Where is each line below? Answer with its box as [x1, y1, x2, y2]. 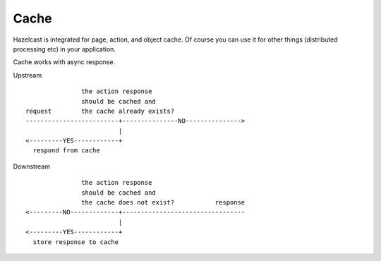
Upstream [13, 71, 42, 79]
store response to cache [32, 238, 119, 246]
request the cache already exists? [25, 107, 175, 115]
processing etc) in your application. [13, 44, 116, 53]
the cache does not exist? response [81, 198, 246, 207]
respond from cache [32, 147, 100, 154]
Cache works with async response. [13, 58, 116, 66]
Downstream [13, 162, 51, 171]
